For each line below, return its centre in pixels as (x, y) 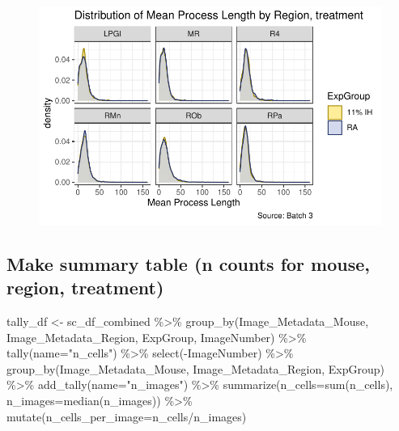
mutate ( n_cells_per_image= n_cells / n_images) (127, 416)
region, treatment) (85, 287)
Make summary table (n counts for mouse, (189, 263)
